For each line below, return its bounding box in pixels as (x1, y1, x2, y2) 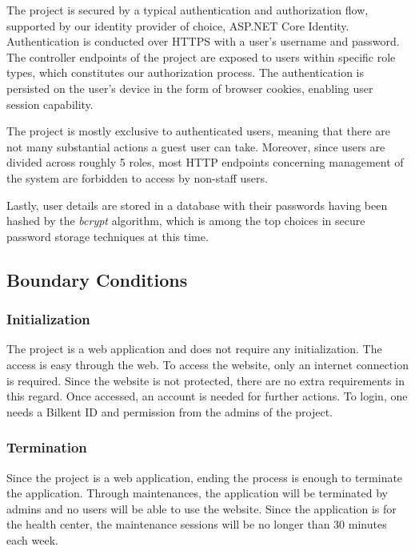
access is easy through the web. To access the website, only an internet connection (6, 356, 409, 372)
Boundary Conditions (6, 267, 188, 292)
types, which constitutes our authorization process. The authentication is (6, 64, 365, 81)
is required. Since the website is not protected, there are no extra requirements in (6, 372, 405, 388)
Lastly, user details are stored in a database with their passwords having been (6, 196, 388, 213)
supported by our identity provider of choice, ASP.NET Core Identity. (6, 17, 349, 34)
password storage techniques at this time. (6, 227, 209, 244)
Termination (6, 437, 87, 457)
